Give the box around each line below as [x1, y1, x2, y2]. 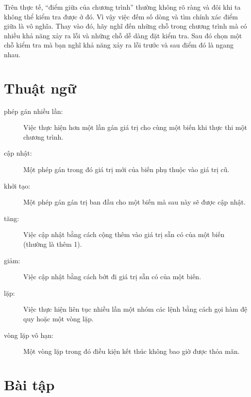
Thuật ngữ [4, 78, 76, 97]
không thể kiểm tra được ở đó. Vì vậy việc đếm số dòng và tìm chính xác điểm [4, 11, 238, 21]
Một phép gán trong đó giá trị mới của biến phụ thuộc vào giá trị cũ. [23, 164, 230, 175]
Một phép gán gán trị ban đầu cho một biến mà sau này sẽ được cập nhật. [23, 197, 246, 207]
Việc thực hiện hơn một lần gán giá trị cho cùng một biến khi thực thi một [23, 122, 247, 132]
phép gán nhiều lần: [4, 106, 63, 116]
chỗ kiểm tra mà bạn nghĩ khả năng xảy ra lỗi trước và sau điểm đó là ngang [4, 40, 234, 50]
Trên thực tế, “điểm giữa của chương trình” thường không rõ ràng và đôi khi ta [4, 2, 241, 12]
